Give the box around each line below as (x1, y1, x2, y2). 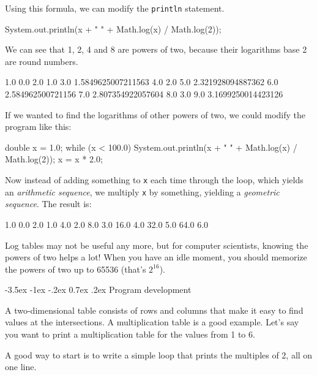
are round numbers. (5, 55, 78, 67)
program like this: (5, 120, 72, 133)
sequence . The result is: (5, 197, 92, 210)
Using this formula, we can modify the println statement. (5, 2, 225, 14)
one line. (5, 360, 37, 373)
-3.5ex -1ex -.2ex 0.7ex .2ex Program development (5, 283, 192, 296)
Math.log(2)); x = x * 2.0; (5, 153, 103, 165)
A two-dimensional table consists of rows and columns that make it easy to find (5, 303, 304, 316)
